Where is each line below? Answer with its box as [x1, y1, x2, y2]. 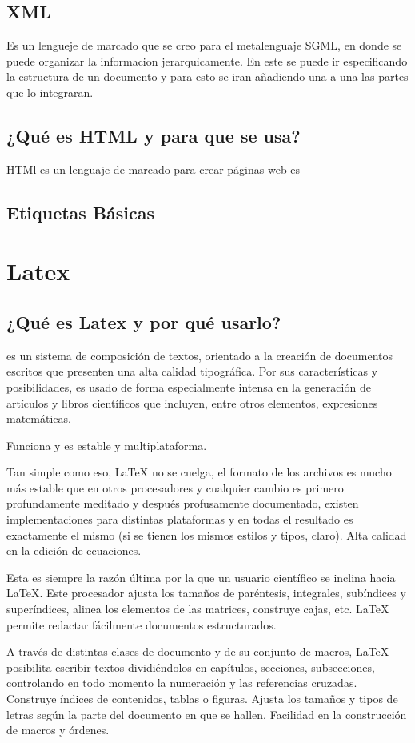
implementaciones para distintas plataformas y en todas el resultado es [6, 511, 353, 528]
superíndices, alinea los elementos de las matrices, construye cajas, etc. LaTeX [6, 600, 389, 617]
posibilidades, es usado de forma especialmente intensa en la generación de [6, 378, 371, 395]
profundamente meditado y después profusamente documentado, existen [6, 495, 359, 512]
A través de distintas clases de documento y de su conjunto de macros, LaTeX [6, 643, 389, 660]
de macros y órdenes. [6, 721, 110, 738]
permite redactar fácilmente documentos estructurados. [6, 616, 277, 633]
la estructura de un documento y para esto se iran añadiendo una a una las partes [6, 68, 409, 85]
